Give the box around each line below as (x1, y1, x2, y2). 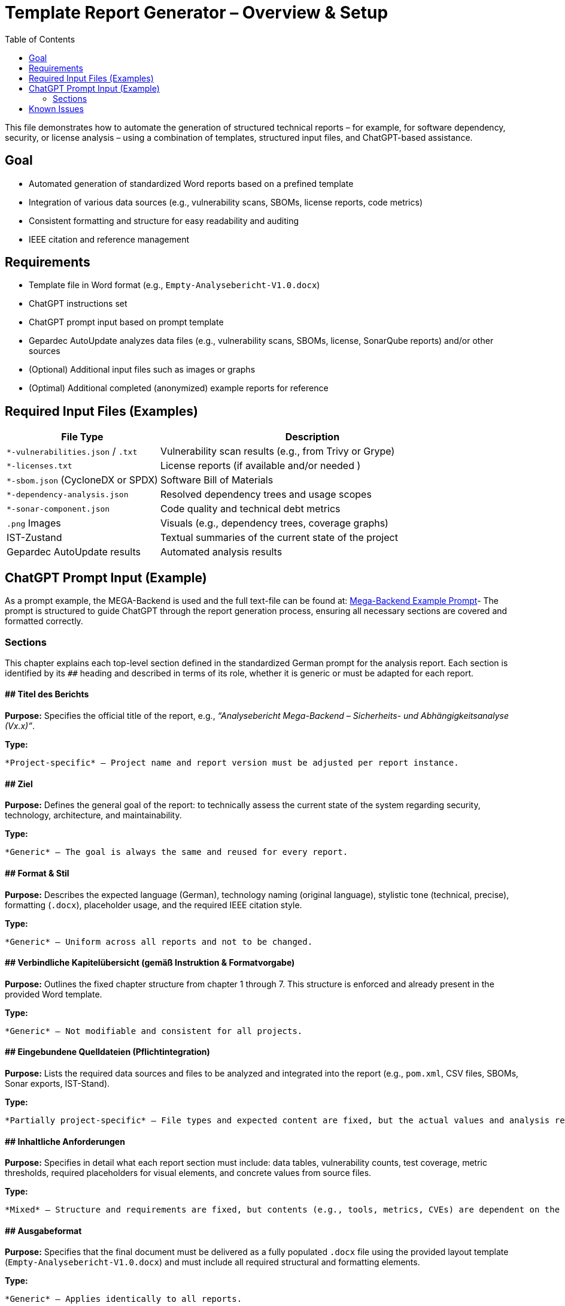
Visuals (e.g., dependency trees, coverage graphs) (160, 517, 388, 530)
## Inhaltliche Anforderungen (5, 1136, 125, 1147)
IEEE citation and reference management (29, 234, 190, 244)
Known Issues (29, 103, 84, 114)
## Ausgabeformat (5, 1225, 82, 1236)
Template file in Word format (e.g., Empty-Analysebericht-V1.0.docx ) (29, 280, 320, 291)
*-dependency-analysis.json (7, 489, 129, 499)
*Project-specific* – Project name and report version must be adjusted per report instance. (5, 758, 459, 768)
